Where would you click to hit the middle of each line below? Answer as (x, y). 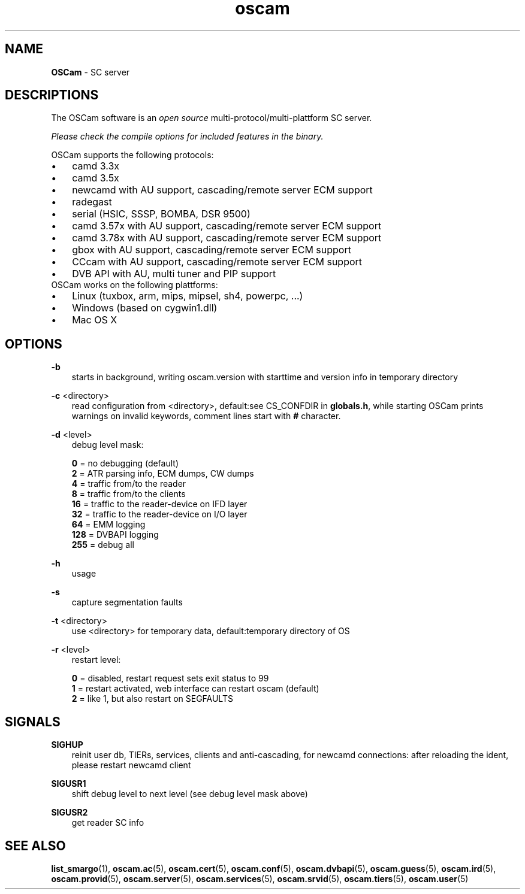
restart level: (96, 660)
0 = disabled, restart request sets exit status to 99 (170, 678)
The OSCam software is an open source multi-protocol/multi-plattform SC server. (212, 118)
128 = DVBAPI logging (115, 535)
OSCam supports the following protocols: (132, 155)
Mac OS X (95, 320)
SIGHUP (67, 745)
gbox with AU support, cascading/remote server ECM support (212, 250)
